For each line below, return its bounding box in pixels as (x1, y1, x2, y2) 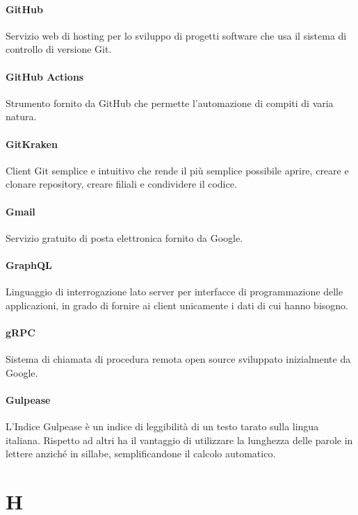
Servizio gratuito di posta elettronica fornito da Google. (6, 230, 243, 245)
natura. (6, 109, 37, 124)
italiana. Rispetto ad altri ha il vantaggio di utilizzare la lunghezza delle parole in (6, 432, 353, 447)
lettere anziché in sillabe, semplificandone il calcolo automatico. (6, 446, 276, 461)
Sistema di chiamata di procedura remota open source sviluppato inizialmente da (6, 352, 351, 366)
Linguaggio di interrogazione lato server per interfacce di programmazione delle (6, 284, 343, 299)
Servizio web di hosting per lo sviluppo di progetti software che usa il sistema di (6, 28, 347, 42)
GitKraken (6, 136, 58, 151)
